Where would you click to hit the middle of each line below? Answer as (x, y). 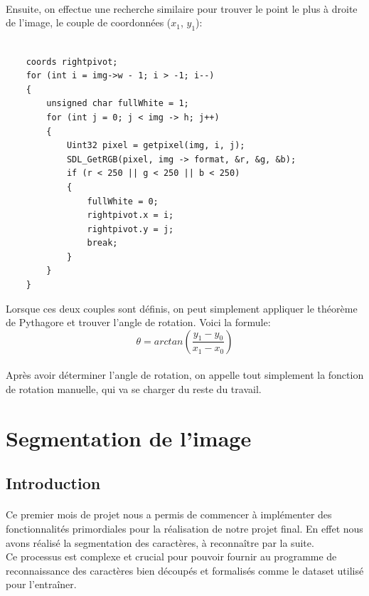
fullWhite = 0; (123, 201)
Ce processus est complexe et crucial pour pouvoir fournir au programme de (171, 556)
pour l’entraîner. (41, 584)
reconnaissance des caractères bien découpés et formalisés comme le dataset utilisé (185, 570)
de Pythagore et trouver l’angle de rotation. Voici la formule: (138, 322)
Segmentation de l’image (129, 438)
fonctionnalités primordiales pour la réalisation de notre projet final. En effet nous (184, 528)
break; (102, 243)
